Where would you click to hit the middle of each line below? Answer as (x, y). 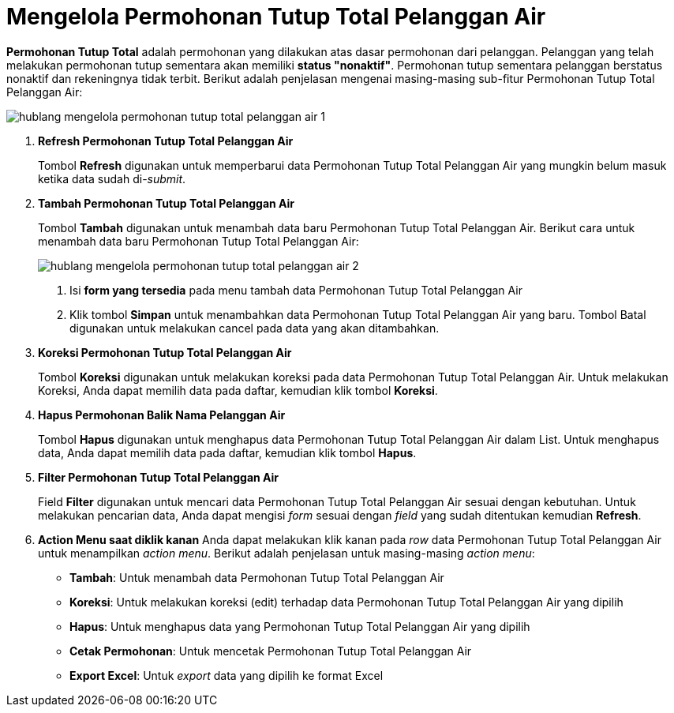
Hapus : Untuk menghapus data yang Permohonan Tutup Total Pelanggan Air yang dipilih (300, 626)
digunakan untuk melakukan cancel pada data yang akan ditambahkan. (255, 328)
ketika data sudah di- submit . (112, 178)
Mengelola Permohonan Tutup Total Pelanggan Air (276, 17)
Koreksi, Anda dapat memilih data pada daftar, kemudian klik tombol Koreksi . (238, 390)
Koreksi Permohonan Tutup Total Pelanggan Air (165, 352)
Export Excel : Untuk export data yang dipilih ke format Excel (227, 675)
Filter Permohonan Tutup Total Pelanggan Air (159, 477)
